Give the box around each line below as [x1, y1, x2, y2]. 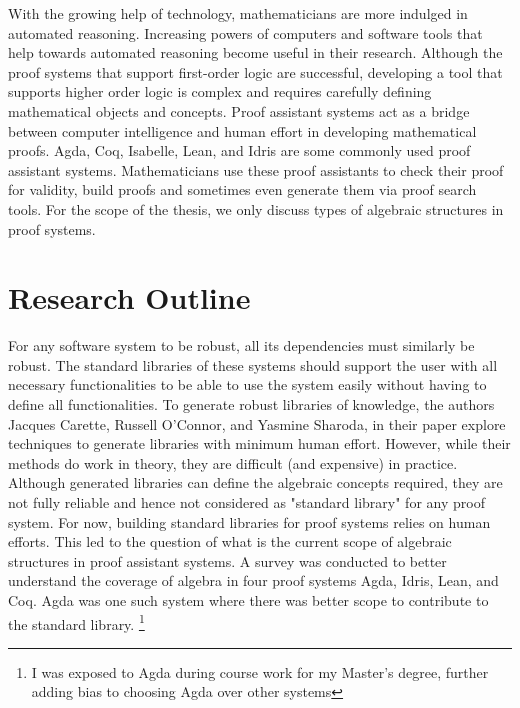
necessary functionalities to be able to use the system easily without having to [8, 374, 487, 395]
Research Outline [8, 277, 251, 318]
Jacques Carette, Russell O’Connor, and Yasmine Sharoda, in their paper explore [8, 413, 506, 434]
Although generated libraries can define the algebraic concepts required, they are [8, 472, 503, 493]
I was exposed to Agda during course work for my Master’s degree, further [31, 661, 489, 682]
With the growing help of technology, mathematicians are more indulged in [8, 3, 468, 23]
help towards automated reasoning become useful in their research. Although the [8, 42, 503, 63]
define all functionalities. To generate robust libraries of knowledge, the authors [8, 394, 495, 415]
